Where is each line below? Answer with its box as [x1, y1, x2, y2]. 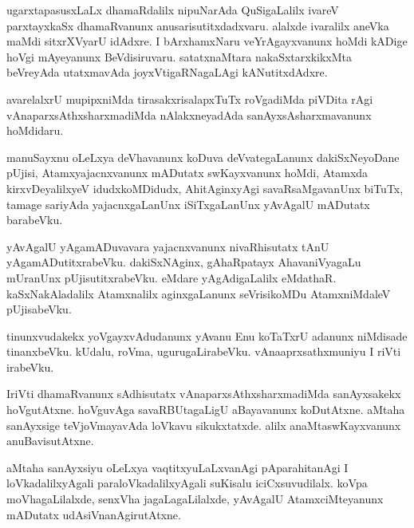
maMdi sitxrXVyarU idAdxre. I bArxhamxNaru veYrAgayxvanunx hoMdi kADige [6, 33, 408, 49]
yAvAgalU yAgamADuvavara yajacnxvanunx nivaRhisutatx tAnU [6, 238, 329, 254]
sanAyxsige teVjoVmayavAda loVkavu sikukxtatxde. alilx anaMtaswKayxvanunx [6, 416, 401, 433]
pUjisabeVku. [6, 301, 72, 317]
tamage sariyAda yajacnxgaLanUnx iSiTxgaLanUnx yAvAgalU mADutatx [6, 195, 370, 212]
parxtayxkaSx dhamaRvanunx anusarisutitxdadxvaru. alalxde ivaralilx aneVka [6, 17, 389, 33]
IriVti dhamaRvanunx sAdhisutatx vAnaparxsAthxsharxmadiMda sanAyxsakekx [6, 385, 401, 402]
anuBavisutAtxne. [6, 432, 94, 449]
